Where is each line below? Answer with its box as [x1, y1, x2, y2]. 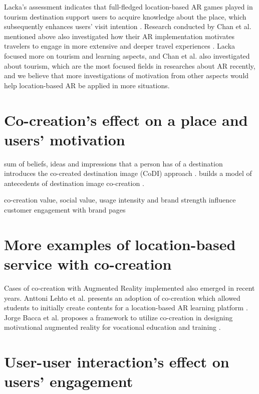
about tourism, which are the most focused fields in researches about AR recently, [4, 60, 255, 71]
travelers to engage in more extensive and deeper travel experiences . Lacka [4, 41, 235, 51]
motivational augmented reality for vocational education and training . [4, 322, 221, 332]
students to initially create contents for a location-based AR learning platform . [4, 302, 248, 313]
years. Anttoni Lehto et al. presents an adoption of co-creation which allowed [4, 292, 240, 303]
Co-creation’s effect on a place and [4, 109, 248, 130]
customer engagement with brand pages [4, 205, 126, 215]
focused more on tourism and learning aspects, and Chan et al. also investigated [4, 50, 250, 61]
